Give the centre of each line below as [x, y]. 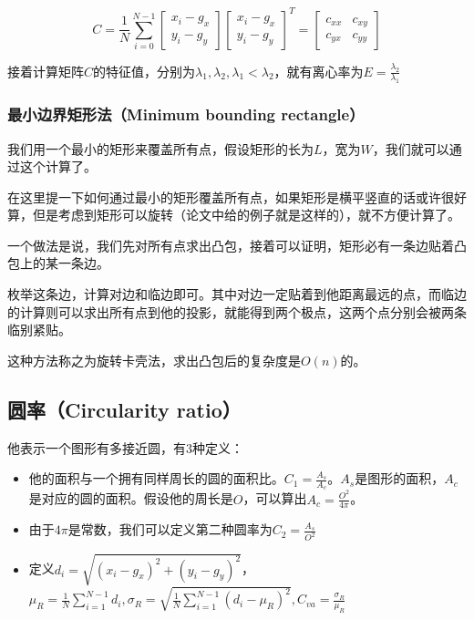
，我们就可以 [411, 148]
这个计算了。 [58, 166]
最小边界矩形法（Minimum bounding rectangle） [186, 114]
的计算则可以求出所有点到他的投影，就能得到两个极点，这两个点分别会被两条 [237, 311]
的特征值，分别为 [144, 71]
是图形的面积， [400, 478]
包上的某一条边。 [58, 263]
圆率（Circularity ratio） [124, 409]
